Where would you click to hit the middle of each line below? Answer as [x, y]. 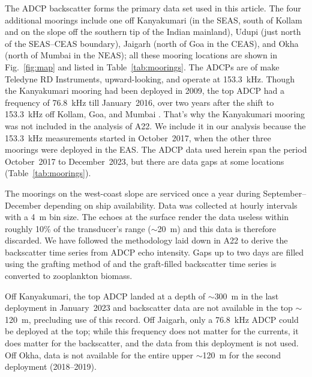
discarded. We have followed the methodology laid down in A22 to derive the [146, 240]
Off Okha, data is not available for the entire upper [99, 354]
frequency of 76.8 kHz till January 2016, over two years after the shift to [139, 102]
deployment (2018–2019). [51, 366]
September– [285, 193]
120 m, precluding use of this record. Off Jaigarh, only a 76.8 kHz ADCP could [152, 319]
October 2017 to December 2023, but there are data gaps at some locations [145, 161]
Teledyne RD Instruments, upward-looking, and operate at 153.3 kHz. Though [150, 78]
